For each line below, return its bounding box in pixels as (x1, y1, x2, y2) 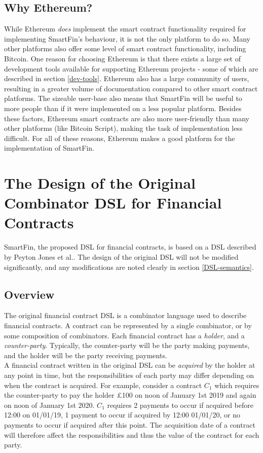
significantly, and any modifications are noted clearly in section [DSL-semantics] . (4, 261, 254, 272)
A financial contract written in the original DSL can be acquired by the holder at (4, 360, 255, 370)
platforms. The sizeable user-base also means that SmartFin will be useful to (4, 93, 242, 103)
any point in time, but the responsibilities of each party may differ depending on (4, 369, 254, 380)
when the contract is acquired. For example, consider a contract (4, 379, 202, 390)
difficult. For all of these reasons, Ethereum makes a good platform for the (4, 132, 235, 143)
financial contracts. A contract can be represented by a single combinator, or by (4, 320, 252, 330)
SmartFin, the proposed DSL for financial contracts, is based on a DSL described (4, 241, 256, 252)
